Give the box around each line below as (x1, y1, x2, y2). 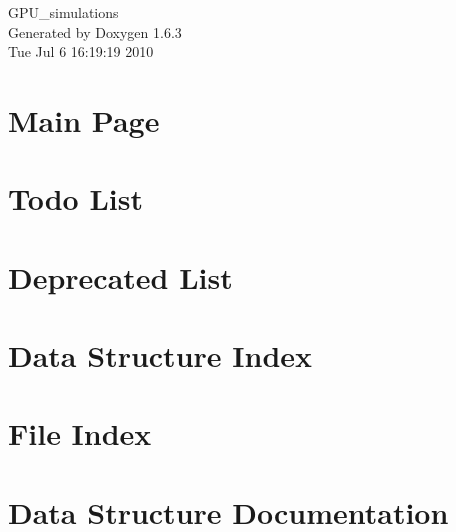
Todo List (8, 178, 143, 219)
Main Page (8, 99, 160, 140)
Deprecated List (8, 256, 233, 297)
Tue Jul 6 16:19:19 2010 (8, 41, 154, 62)
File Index (8, 413, 152, 454)
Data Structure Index (8, 335, 313, 376)
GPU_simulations (8, 2, 119, 22)
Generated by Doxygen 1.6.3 (8, 21, 182, 42)
